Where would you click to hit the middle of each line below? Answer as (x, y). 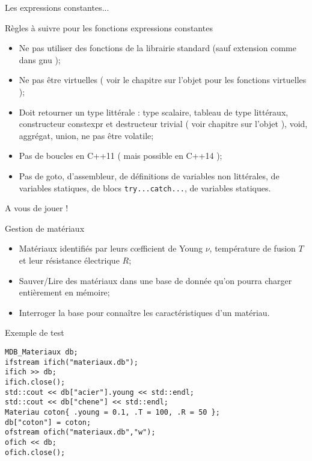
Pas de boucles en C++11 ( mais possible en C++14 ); (121, 156)
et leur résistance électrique (69, 260)
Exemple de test (35, 333)
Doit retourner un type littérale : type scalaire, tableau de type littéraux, (154, 112)
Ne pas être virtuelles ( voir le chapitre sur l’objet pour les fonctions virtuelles (163, 80)
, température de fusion (252, 248)
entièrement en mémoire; (64, 292)
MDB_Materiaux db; (41, 352)
